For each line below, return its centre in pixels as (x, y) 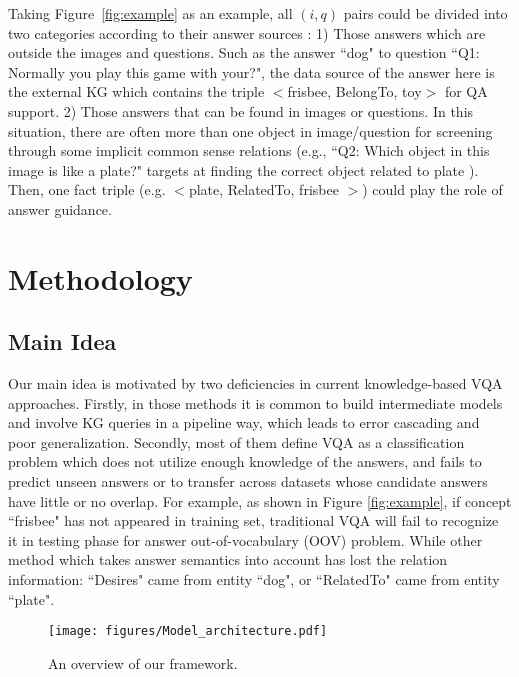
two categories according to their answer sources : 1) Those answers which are (247, 32)
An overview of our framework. (143, 662)
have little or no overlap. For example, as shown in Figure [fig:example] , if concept (260, 500)
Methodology (100, 277)
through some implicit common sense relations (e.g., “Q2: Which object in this (249, 150)
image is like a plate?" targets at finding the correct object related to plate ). (243, 169)
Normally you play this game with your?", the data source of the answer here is (251, 71)
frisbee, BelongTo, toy (354, 91)
